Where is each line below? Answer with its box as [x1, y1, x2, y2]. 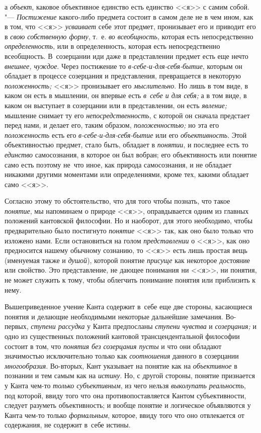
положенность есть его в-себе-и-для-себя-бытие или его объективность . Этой [5, 129, 247, 140]
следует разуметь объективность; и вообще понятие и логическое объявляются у [5, 400, 251, 410]
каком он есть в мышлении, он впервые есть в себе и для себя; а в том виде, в [5, 90, 247, 101]
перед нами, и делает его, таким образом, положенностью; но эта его [5, 120, 219, 130]
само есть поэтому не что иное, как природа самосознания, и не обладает [5, 159, 232, 169]
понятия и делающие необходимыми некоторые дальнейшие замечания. [5, 311, 223, 321]
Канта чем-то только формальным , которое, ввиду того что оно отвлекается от [5, 409, 244, 420]
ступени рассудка [31, 321, 85, 331]
